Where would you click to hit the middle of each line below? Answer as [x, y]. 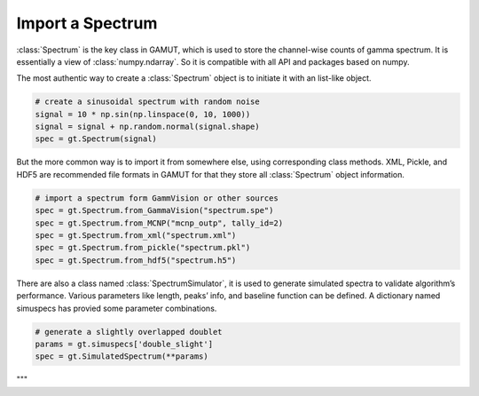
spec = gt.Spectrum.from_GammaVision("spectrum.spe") [154, 210]
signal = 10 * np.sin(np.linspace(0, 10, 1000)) [143, 114]
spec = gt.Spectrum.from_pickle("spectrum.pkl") [143, 248]
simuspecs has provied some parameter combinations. [117, 308]
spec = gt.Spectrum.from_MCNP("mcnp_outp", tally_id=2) [159, 223]
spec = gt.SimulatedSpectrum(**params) [122, 356]
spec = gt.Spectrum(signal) [96, 139]
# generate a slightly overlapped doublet [129, 332]
